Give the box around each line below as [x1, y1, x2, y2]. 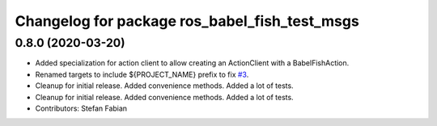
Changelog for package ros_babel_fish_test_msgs [15, 12, 359, 30]
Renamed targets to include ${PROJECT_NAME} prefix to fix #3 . [35, 69, 249, 79]
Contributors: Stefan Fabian [35, 103, 128, 113]
